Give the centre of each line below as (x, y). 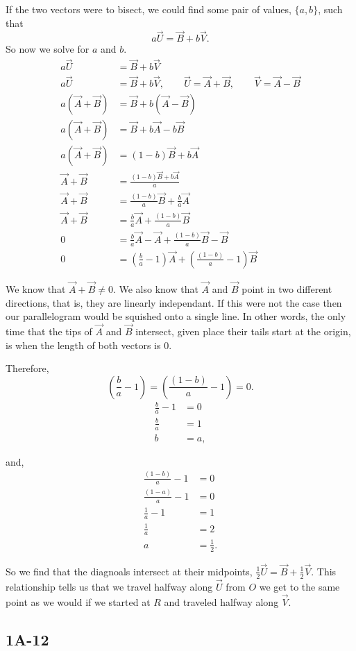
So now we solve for (48, 49)
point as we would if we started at (78, 601)
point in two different (287, 289)
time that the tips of (49, 331)
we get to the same (299, 586)
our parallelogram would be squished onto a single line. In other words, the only (176, 316)
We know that (36, 289)
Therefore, (27, 368)
